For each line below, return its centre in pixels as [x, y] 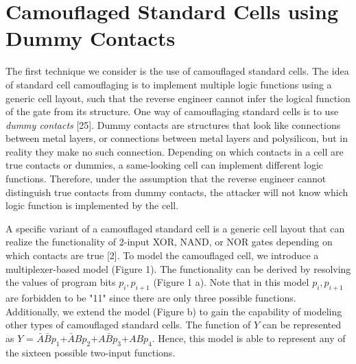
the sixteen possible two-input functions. [91, 352]
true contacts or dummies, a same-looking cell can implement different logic [165, 165]
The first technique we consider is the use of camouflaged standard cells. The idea [177, 71]
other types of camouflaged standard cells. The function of [128, 325]
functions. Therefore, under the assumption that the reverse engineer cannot [166, 179]
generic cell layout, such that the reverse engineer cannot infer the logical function [178, 98]
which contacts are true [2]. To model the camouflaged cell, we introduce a [162, 255]
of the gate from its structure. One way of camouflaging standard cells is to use [172, 111]
